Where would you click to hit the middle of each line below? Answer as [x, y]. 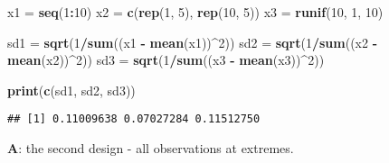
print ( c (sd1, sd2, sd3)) [71, 90]
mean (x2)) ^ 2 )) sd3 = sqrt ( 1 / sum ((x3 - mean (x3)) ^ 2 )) [166, 60]
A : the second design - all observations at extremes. [151, 148]
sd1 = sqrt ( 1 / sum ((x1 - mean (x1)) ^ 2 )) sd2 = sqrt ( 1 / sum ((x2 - [193, 42]
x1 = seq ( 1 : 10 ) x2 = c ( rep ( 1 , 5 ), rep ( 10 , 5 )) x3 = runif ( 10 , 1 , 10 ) [195, 12]
